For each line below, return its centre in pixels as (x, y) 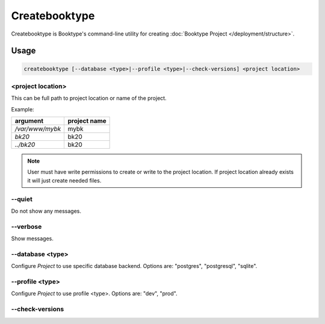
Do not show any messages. (46, 211)
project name (87, 121)
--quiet (22, 199)
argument (29, 121)
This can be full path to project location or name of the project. (89, 98)
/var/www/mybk (38, 129)
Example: (23, 109)
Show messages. (32, 238)
